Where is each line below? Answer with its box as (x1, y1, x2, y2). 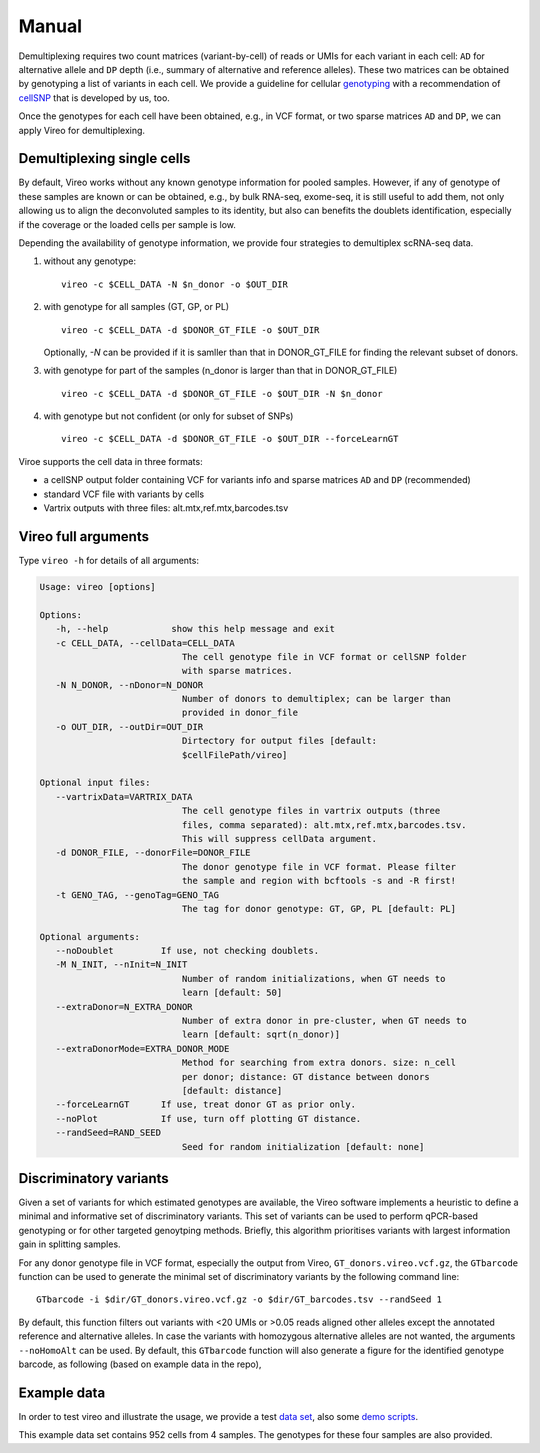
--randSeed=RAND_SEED (55, 1127, 162, 1139)
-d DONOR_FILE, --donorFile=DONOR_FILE (55, 847, 251, 859)
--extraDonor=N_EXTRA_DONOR (55, 1001, 194, 1012)
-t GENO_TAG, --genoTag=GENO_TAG (55, 889, 220, 900)
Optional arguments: (39, 931, 140, 942)
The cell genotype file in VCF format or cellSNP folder (181, 651, 467, 662)
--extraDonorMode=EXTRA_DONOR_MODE (55, 1043, 230, 1054)
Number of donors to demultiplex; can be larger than (181, 693, 452, 705)
